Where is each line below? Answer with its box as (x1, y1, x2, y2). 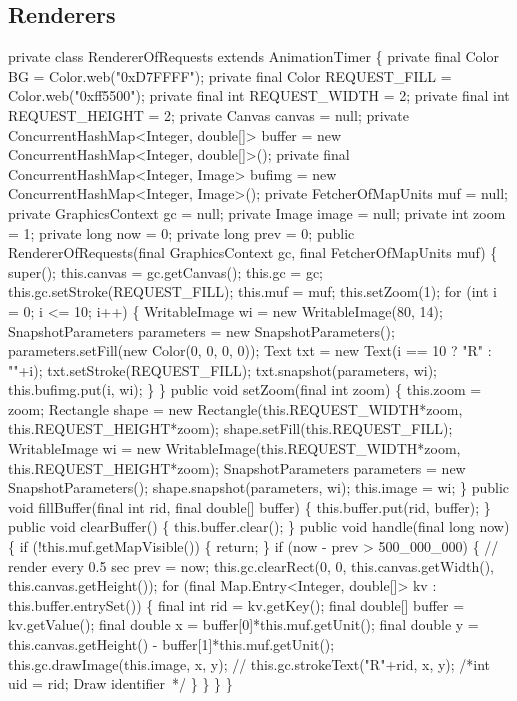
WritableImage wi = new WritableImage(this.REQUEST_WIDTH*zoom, (8, 438, 461, 459)
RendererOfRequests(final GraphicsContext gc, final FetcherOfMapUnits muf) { (8, 242, 498, 263)
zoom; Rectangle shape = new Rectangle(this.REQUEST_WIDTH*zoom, (8, 398, 463, 419)
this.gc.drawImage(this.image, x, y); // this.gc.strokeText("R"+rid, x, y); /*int (8, 653, 491, 674)
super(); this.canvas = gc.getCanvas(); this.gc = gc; (8, 261, 324, 282)
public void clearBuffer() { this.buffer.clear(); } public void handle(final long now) (8, 516, 510, 537)
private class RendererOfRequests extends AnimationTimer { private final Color (8, 46, 499, 67)
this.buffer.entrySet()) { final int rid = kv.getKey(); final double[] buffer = (8, 594, 465, 615)
